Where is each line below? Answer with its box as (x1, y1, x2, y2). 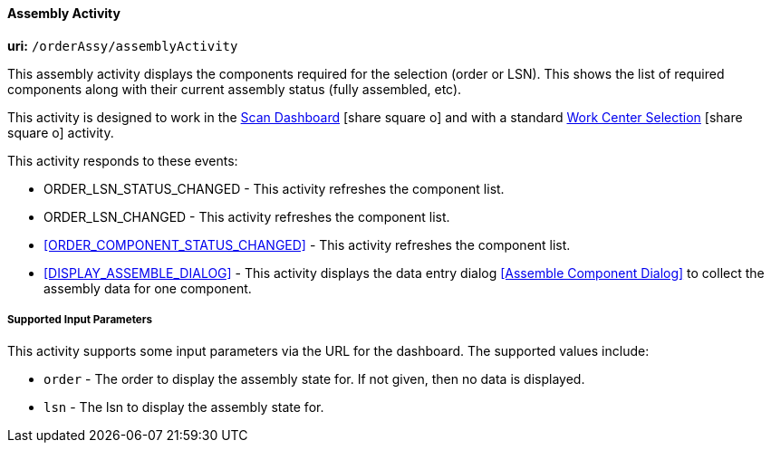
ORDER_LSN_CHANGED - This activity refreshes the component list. (43, 208, 450, 225)
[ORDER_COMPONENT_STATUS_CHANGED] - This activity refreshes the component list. (43, 236, 571, 253)
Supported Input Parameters (7, 313, 152, 326)
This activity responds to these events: (7, 152, 238, 168)
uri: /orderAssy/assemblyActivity (7, 37, 238, 53)
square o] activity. (7, 124, 114, 140)
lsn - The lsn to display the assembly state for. (43, 399, 324, 416)
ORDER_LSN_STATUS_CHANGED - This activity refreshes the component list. (43, 180, 505, 196)
